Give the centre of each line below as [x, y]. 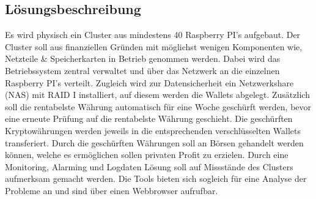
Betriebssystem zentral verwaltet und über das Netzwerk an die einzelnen [142, 70]
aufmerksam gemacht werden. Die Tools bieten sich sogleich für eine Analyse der [156, 178]
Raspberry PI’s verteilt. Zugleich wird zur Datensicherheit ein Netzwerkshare [149, 82]
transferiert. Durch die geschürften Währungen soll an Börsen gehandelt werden [154, 142]
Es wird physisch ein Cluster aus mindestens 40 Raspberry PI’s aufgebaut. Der [153, 35]
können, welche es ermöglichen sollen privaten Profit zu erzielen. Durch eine [147, 155]
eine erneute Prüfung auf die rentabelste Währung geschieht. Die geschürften [149, 118]
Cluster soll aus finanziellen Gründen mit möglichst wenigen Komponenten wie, [154, 46]
